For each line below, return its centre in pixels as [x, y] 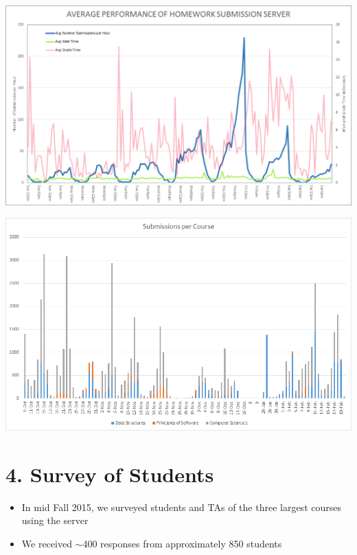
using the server [55, 520]
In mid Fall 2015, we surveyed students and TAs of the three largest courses [181, 507]
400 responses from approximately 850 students [182, 544]
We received [47, 544]
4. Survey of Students [110, 474]
